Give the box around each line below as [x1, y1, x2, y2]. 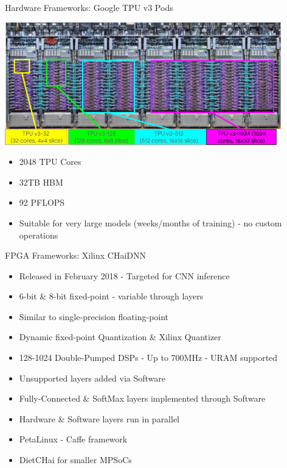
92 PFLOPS [19, 196, 65, 209]
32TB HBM [19, 175, 63, 188]
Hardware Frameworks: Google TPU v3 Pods [5, 1, 173, 13]
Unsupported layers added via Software [19, 371, 166, 384]
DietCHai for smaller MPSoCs [19, 453, 132, 466]
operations [19, 228, 58, 241]
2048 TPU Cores [19, 155, 81, 168]
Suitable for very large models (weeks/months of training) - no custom [19, 216, 282, 229]
